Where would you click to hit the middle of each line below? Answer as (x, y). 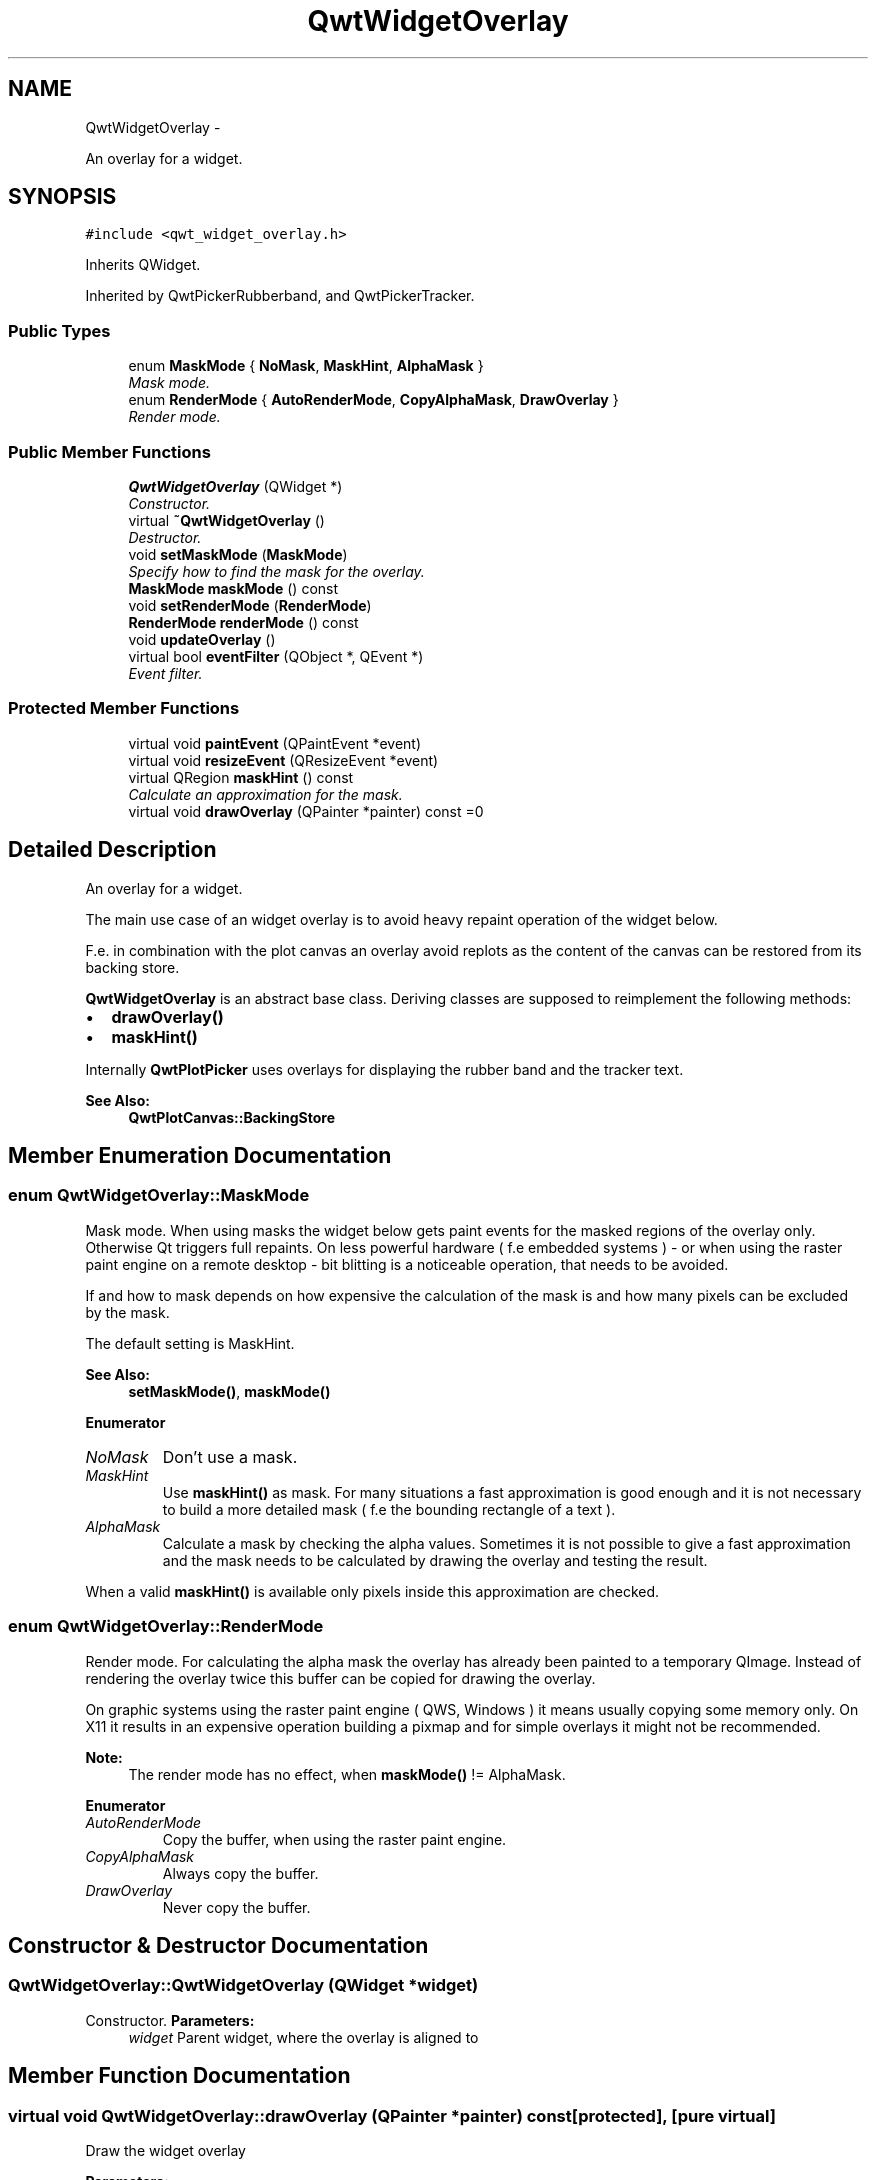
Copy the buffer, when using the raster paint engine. (334, 1839)
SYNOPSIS (62, 197)
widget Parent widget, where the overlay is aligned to (303, 2037)
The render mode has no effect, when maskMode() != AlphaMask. (347, 1774)
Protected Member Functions (124, 708)
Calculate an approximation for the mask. (265, 794)
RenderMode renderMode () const (243, 622)
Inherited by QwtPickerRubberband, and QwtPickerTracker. (280, 296)
